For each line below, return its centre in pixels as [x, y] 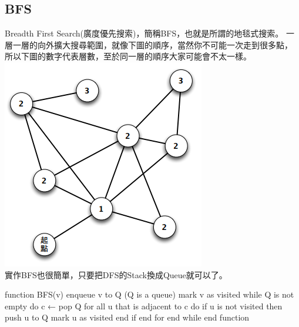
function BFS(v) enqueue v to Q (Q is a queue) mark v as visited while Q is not [149, 294]
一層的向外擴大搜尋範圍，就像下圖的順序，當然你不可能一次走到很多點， [152, 44]
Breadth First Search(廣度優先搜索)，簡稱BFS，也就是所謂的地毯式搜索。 [144, 33]
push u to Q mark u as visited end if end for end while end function [127, 317]
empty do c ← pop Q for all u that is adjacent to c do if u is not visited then [144, 306]
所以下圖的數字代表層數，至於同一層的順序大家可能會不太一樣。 [128, 56]
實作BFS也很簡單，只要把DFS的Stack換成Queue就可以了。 [116, 274]
